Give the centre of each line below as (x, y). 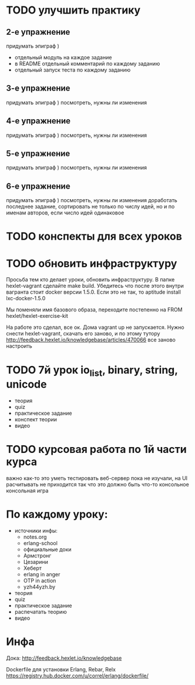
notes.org (35, 537)
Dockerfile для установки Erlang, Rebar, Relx (61, 669)
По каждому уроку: (57, 514)
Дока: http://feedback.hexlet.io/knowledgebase (64, 658)
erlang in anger (42, 574)
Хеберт (33, 568)
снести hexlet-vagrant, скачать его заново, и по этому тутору (83, 334)
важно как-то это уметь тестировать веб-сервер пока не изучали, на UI (97, 478)
